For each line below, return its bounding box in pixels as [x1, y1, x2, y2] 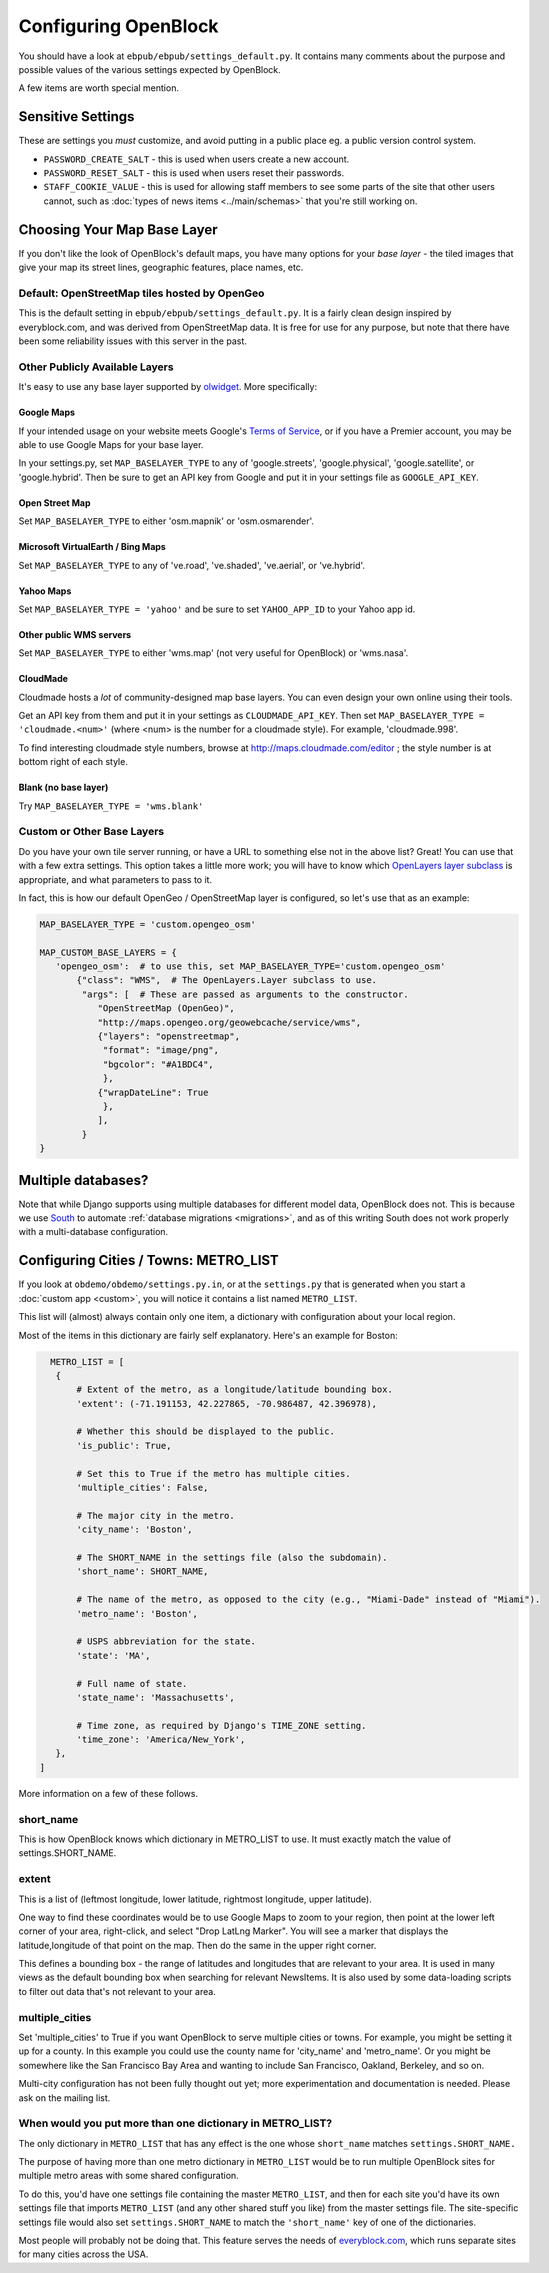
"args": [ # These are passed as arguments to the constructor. [81, 988, 409, 1000]
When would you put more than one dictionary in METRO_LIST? [18, 2116, 333, 2130]
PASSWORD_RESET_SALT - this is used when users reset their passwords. [43, 167, 345, 179]
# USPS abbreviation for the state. [76, 1636, 257, 1647]
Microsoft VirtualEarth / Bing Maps [18, 541, 167, 553]
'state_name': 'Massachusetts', [76, 1691, 235, 1703]
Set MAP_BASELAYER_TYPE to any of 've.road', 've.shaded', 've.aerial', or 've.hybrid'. [18, 559, 365, 571]
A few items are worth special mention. [18, 82, 180, 94]
